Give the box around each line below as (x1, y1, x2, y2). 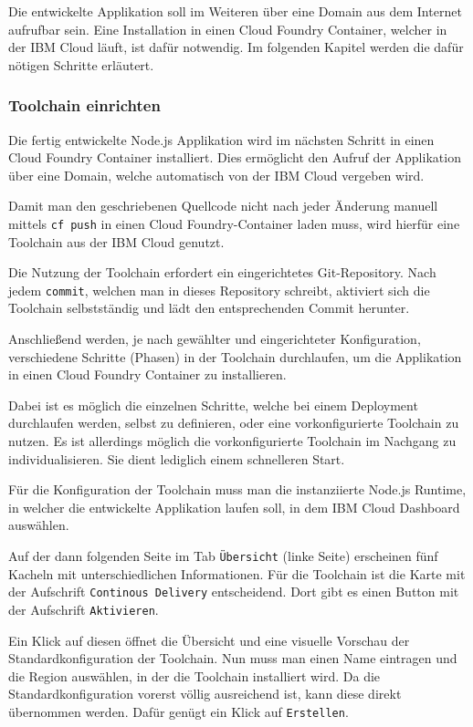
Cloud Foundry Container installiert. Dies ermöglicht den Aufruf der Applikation (8, 148, 461, 167)
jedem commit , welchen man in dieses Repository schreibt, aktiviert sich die (8, 280, 430, 299)
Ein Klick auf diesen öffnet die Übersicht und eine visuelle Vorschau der (8, 630, 410, 649)
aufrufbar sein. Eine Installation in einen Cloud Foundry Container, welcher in (8, 19, 447, 38)
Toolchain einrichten (8, 94, 161, 117)
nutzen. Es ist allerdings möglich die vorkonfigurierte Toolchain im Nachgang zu (8, 431, 457, 451)
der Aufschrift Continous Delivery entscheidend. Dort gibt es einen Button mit (8, 582, 459, 601)
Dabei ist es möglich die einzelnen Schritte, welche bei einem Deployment (8, 395, 418, 414)
